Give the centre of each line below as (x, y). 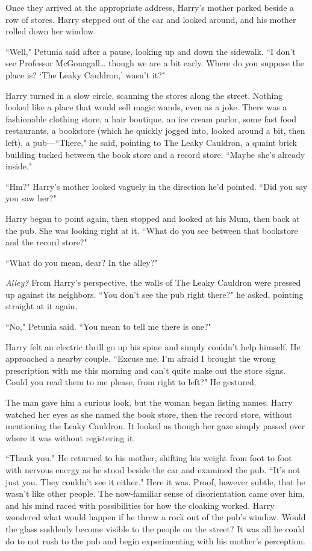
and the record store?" (46, 242)
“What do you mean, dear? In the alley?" (82, 262)
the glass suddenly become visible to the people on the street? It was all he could (155, 528)
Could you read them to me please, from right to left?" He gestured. (131, 382)
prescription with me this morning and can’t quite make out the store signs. (146, 370)
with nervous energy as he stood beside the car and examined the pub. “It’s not (153, 470)
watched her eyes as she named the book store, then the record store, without (149, 414)
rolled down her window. (51, 31)
